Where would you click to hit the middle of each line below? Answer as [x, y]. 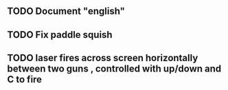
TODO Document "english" [66, 11]
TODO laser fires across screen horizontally [103, 58]
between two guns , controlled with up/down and [114, 69]
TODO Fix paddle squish [60, 35]
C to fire [25, 79]
